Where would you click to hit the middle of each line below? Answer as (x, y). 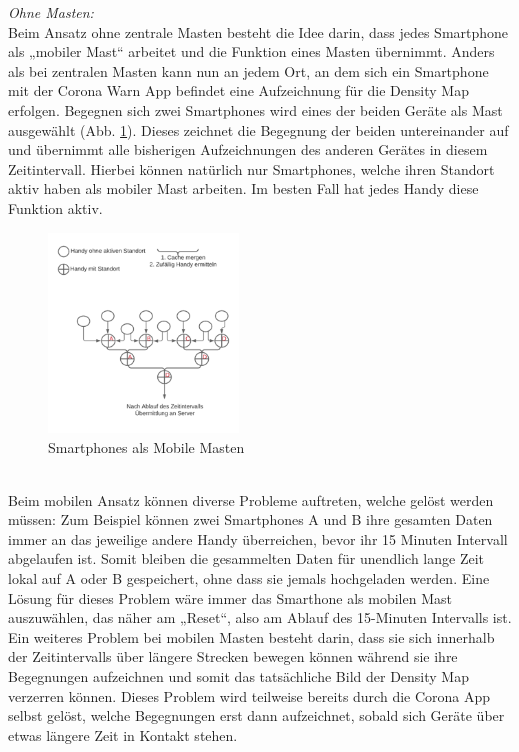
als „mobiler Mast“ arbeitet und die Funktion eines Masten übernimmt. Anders (251, 51)
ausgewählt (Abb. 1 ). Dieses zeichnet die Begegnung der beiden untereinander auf (258, 129)
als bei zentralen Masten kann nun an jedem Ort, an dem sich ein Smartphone (248, 70)
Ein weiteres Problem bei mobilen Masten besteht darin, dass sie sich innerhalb (251, 636)
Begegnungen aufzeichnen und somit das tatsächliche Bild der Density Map (238, 676)
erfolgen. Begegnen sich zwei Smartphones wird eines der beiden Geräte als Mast (255, 109)
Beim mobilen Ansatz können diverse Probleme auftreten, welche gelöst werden (251, 499)
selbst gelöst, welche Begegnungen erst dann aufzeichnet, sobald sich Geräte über (256, 715)
